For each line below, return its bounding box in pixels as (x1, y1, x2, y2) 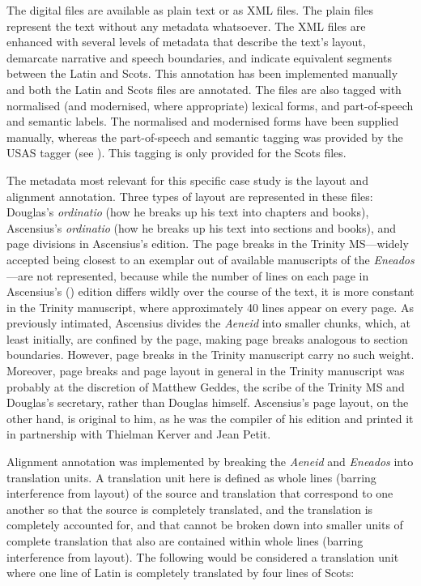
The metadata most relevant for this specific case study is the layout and (6, 171, 368, 188)
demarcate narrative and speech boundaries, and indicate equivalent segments (6, 49, 393, 66)
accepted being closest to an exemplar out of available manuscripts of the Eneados (6, 250, 415, 267)
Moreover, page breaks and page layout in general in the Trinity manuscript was (6, 362, 405, 379)
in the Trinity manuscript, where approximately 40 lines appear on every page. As (6, 298, 414, 315)
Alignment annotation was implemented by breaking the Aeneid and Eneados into (6, 453, 414, 470)
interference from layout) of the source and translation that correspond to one (6, 485, 393, 502)
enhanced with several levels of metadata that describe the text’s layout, (6, 33, 366, 50)
